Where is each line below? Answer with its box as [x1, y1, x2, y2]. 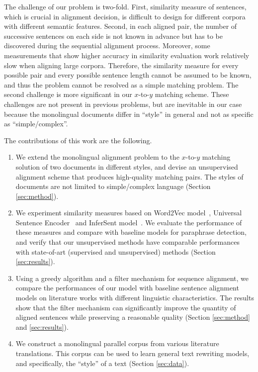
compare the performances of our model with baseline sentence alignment [15, 282, 239, 293]
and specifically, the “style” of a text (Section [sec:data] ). [15, 358, 189, 368]
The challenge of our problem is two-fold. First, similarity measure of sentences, [4, 1, 247, 11]
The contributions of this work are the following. [4, 135, 152, 145]
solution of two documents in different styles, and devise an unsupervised [15, 161, 238, 172]
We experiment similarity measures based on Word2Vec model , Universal [15, 207, 242, 218]
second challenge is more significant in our [4, 89, 132, 99]
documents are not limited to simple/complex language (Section [15, 181, 211, 191]
